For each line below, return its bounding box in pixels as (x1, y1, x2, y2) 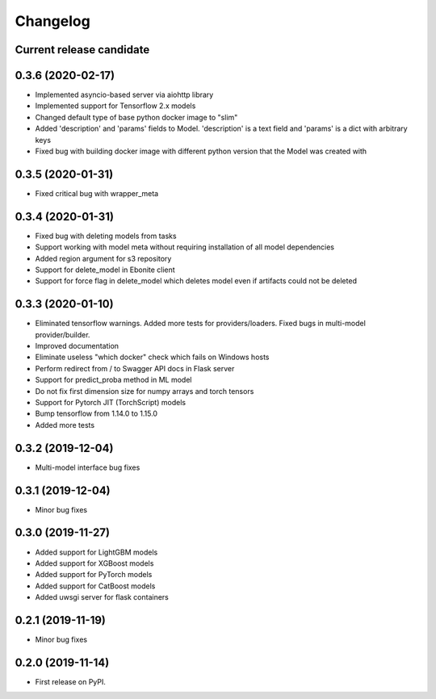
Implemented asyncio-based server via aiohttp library (35, 90, 214, 100)
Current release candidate (15, 43, 150, 57)
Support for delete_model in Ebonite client (35, 265, 175, 274)
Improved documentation (35, 341, 119, 351)
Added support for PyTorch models (35, 570, 153, 580)
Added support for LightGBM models (35, 547, 158, 557)
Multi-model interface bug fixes (35, 463, 140, 472)
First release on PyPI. (35, 676, 107, 686)
